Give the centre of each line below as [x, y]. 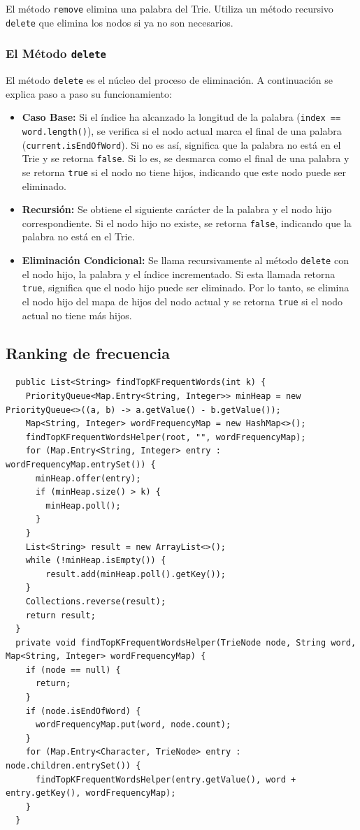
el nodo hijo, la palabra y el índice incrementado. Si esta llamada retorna [179, 274]
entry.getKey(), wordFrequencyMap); [91, 793]
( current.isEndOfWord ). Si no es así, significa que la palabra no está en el [181, 144]
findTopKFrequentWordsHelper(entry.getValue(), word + [166, 779]
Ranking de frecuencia [88, 352]
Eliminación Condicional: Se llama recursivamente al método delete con [185, 260]
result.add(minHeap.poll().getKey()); [136, 574]
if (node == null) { [73, 670]
